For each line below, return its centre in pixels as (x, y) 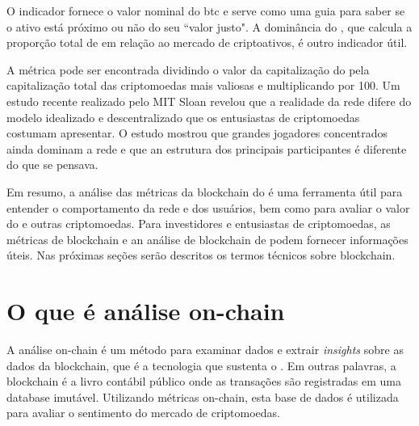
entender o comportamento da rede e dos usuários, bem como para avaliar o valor (208, 207)
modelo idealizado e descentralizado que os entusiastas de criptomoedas (183, 117)
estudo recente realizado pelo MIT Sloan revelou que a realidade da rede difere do (209, 101)
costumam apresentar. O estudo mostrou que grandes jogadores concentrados (197, 133)
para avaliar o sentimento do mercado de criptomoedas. (144, 413)
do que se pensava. (52, 164)
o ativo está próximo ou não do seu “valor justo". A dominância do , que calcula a (209, 26)
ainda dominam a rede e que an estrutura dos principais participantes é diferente (207, 148)
